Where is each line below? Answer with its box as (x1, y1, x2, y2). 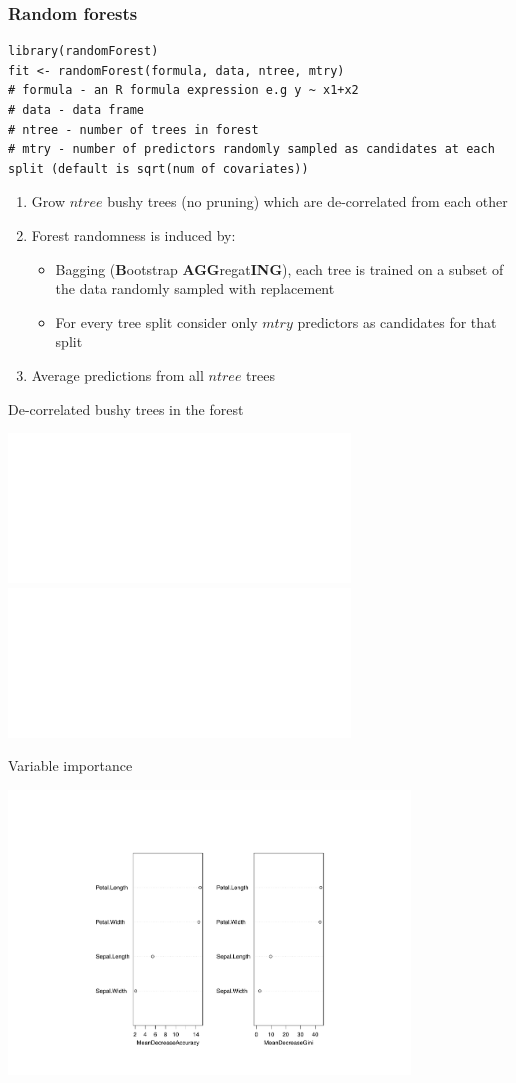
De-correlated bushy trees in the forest (8, 398, 244, 419)
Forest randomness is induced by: (31, 224, 236, 245)
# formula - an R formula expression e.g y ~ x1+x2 (8, 83, 359, 98)
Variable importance (8, 755, 133, 776)
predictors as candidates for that (297, 311, 497, 332)
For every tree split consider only (55, 311, 258, 332)
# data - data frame (8, 103, 145, 117)
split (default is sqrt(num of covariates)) (8, 161, 309, 176)
